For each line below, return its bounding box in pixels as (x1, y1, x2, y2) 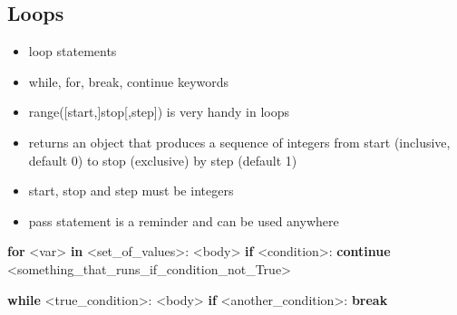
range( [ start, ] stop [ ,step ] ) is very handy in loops (28, 102, 290, 121)
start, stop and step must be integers (28, 181, 234, 200)
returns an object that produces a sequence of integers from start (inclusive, (28, 132, 451, 151)
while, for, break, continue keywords (28, 72, 229, 91)
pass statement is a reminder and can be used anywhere (28, 211, 339, 230)
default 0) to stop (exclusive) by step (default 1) (28, 150, 297, 169)
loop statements (28, 42, 117, 61)
